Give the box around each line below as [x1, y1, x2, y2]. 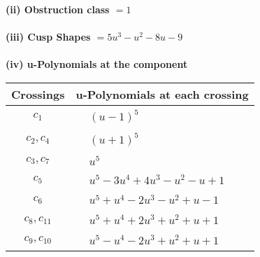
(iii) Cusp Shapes [6, 29, 91, 44]
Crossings [11, 85, 65, 102]
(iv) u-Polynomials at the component [6, 57, 188, 71]
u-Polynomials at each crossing [75, 85, 249, 102]
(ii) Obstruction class [6, 2, 110, 16]
